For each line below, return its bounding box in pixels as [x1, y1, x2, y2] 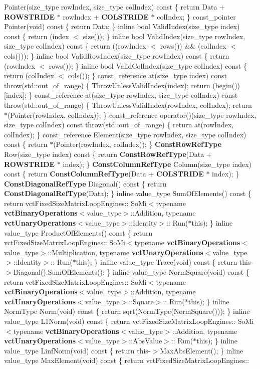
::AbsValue [129, 335, 162, 346]
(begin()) [212, 80, 240, 90]
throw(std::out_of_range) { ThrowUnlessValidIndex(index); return [4, 80, 210, 90]
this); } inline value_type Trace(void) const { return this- [76, 257, 253, 267]
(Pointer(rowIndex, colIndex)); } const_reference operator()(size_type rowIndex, [8, 109, 256, 120]
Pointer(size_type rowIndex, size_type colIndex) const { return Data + [4, 2, 225, 12]
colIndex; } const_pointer [157, 11, 236, 22]
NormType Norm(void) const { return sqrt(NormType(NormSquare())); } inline [4, 306, 250, 316]
